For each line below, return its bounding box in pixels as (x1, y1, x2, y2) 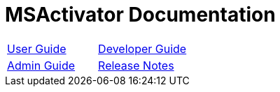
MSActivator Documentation (5, 3, 276, 26)
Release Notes (98, 58, 174, 72)
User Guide (7, 41, 66, 56)
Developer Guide (98, 41, 187, 56)
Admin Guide (7, 58, 76, 72)
